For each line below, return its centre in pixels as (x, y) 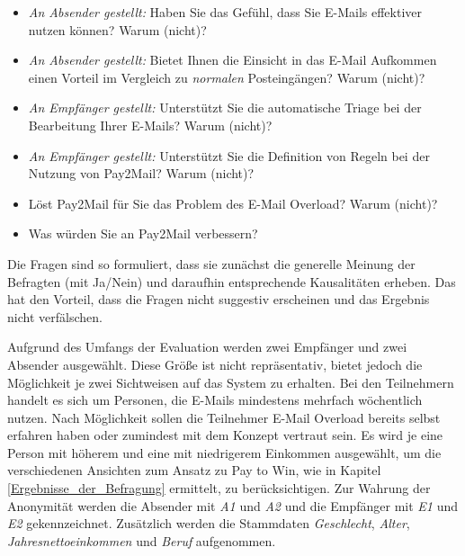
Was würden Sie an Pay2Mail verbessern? (143, 233)
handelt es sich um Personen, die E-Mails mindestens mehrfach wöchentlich (215, 400)
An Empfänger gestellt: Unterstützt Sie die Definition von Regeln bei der (229, 155)
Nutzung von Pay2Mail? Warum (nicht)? (141, 173)
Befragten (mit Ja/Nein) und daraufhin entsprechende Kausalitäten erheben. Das (232, 281)
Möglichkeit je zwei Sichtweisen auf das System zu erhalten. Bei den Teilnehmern (231, 382)
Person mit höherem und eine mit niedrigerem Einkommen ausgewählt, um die (224, 452)
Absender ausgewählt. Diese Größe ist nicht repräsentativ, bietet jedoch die (215, 364)
